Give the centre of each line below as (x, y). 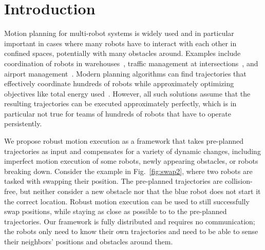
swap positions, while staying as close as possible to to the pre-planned (116, 211)
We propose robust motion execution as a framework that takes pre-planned (124, 141)
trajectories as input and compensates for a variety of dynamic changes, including (132, 151)
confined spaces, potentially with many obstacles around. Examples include (122, 53)
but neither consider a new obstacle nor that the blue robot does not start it (140, 191)
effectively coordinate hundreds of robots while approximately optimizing (119, 83)
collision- (239, 181)
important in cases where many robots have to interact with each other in (120, 43)
